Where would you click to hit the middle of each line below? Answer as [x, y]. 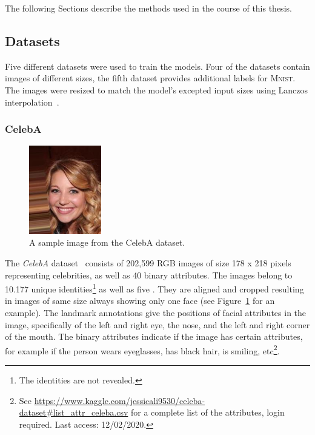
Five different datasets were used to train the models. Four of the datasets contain [157, 66]
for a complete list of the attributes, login [208, 412]
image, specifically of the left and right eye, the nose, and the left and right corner [157, 324]
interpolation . [32, 102]
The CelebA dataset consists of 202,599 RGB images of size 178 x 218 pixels [148, 262]
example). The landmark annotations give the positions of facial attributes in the [156, 312]
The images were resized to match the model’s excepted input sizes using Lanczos [157, 89]
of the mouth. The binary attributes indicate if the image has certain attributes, [154, 336]
